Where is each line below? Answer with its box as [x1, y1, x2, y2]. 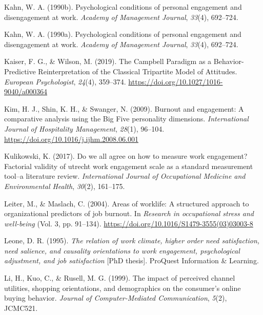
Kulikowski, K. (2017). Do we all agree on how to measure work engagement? [4, 151, 248, 161]
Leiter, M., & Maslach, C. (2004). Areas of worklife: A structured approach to [4, 198, 249, 208]
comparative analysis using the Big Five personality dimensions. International [4, 113, 249, 124]
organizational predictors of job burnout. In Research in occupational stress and [4, 208, 254, 219]
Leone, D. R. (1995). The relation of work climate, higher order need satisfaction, [4, 235, 260, 246]
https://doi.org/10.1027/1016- [128, 76, 223, 87]
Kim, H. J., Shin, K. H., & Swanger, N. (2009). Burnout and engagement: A [4, 103, 244, 114]
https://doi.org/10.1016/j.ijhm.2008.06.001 [4, 133, 138, 144]
